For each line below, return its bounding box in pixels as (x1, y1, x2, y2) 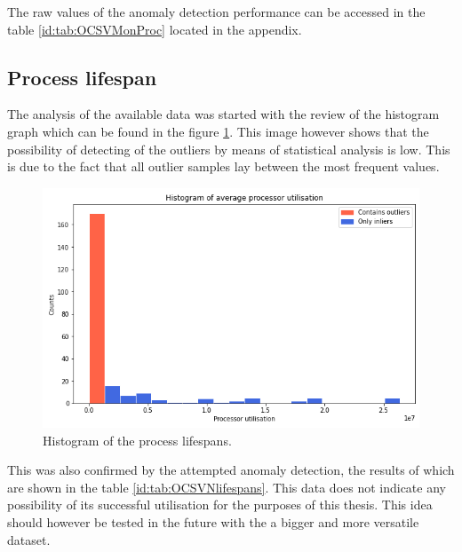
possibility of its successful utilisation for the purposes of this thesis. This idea (7, 495, 433, 514)
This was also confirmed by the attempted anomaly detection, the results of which (7, 461, 455, 479)
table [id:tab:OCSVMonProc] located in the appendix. (7, 20, 302, 38)
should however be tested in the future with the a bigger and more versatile (7, 512, 419, 531)
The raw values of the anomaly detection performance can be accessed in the (7, 3, 426, 20)
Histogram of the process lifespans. (43, 430, 232, 449)
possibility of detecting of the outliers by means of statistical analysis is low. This (7, 139, 450, 158)
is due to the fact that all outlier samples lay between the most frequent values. (7, 157, 440, 176)
